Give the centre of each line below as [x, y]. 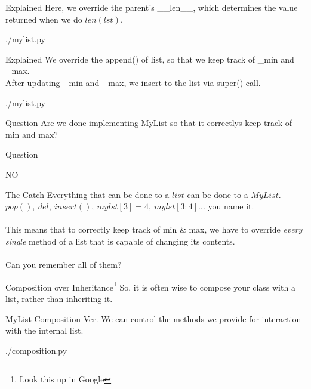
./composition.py [36, 350]
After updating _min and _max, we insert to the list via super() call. [133, 82]
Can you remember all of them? [64, 265]
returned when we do [44, 19]
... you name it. [226, 206]
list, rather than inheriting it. [59, 298]
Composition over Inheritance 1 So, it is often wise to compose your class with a [150, 286]
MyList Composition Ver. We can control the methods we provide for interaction [153, 318]
